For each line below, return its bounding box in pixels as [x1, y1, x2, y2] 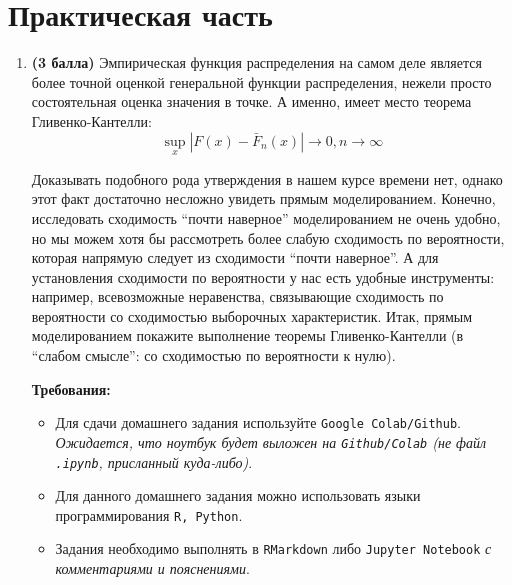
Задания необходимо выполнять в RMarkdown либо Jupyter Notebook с [55, 538, 492, 559]
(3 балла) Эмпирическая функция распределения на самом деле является [31, 52, 482, 73]
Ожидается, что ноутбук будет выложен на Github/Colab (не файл [55, 431, 487, 452]
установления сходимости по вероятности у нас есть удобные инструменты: [31, 266, 495, 287]
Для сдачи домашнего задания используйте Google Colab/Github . [55, 412, 462, 433]
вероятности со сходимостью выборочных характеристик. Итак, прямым [31, 305, 473, 326]
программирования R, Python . [55, 504, 243, 525]
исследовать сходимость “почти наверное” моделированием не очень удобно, [31, 207, 501, 228]
